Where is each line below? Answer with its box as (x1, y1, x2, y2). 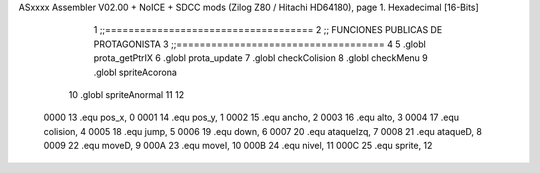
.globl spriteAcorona (93, 66, 177, 78)
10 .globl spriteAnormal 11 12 (68, 88, 185, 100)
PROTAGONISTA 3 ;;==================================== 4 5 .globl (93, 38, 427, 50)
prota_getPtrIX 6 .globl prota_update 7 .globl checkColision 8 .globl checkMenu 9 (93, 52, 429, 64)
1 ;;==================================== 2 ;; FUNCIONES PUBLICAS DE (93, 24, 443, 36)
